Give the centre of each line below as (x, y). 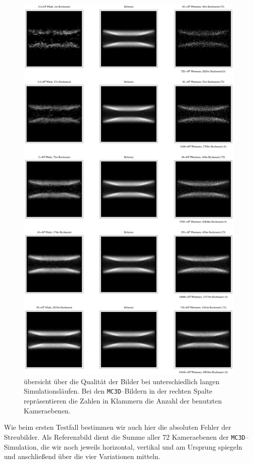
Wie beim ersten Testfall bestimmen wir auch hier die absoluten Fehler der (118, 427)
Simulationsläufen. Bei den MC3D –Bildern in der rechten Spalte (118, 391)
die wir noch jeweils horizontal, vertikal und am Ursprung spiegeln (142, 446)
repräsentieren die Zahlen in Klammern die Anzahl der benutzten (123, 401)
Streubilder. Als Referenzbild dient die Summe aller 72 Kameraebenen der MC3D (125, 436)
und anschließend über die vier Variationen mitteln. (82, 456)
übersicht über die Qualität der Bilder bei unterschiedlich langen (122, 381)
